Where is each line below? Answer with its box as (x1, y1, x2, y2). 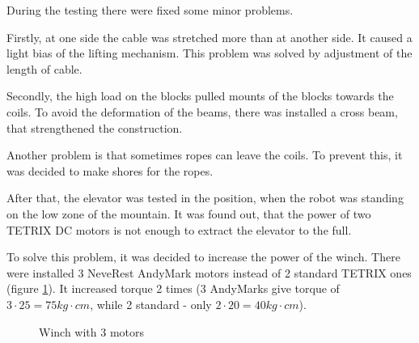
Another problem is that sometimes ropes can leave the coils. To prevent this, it (6, 146, 403, 163)
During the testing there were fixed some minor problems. (6, 2, 294, 18)
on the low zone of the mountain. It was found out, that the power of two (6, 205, 371, 222)
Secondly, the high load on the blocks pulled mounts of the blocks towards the (6, 87, 394, 104)
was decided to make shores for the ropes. (6, 162, 214, 179)
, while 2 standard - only (90, 295, 212, 312)
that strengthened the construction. (6, 119, 183, 136)
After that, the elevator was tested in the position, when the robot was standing (6, 189, 404, 206)
